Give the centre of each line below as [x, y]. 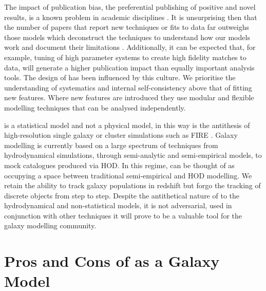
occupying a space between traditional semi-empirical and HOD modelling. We [128, 175]
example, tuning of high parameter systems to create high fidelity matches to [125, 57]
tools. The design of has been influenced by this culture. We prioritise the [120, 77]
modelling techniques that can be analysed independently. [95, 107]
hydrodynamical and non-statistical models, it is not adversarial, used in [118, 205]
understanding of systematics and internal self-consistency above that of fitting [128, 87]
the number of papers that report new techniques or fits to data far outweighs [127, 27]
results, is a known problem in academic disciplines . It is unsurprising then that [131, 17]
